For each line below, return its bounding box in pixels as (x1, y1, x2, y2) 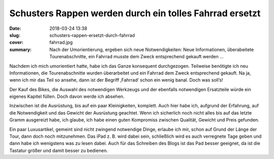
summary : (9, 46, 32, 53)
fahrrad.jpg (49, 39, 73, 46)
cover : (9, 39, 24, 46)
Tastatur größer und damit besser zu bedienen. (9, 147, 108, 153)
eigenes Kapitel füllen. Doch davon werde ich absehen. (9, 94, 125, 100)
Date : (9, 25, 21, 31)
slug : (9, 32, 20, 38)
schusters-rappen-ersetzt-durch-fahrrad (49, 32, 135, 38)
